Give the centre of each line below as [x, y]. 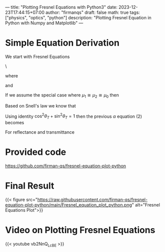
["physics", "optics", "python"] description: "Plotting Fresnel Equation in [78, 18]
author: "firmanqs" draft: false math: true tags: [93, 12]
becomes [15, 123]
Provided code [36, 152]
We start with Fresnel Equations [38, 56]
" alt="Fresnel [146, 205]
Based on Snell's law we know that [41, 105]
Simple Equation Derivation [62, 43]
